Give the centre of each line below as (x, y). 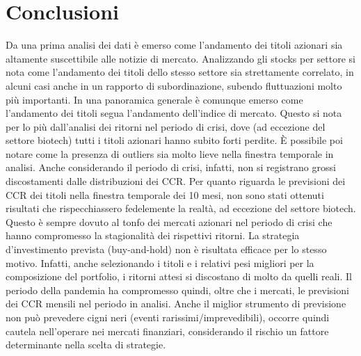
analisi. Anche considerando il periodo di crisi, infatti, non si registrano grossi (171, 167)
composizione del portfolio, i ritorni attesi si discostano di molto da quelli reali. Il (179, 276)
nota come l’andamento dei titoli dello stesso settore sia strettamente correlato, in (180, 72)
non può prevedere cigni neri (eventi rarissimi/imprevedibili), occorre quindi (168, 317)
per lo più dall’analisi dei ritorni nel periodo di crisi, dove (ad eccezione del (166, 126)
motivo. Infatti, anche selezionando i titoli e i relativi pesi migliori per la (160, 262)
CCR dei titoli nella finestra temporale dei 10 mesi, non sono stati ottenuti (165, 194)
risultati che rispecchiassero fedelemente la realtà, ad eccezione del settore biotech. (181, 208)
